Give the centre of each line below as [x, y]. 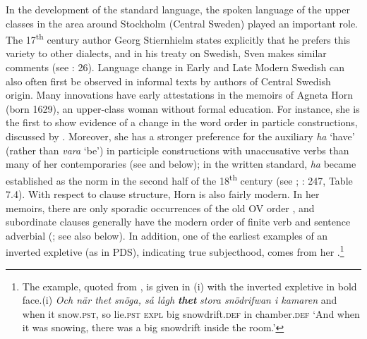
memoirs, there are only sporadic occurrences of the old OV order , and [160, 208]
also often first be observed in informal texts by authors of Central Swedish [168, 81]
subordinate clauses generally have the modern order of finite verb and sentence [178, 222]
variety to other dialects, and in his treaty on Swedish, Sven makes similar [166, 53]
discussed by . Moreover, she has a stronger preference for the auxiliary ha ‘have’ [180, 136]
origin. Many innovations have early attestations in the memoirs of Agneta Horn [180, 95]
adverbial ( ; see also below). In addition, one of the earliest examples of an [167, 235]
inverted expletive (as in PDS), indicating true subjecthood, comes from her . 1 [175, 251]
